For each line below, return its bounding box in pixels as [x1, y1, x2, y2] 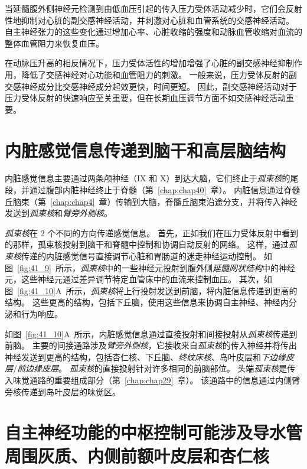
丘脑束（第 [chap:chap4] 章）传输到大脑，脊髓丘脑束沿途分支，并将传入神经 [5, 195, 298, 207]
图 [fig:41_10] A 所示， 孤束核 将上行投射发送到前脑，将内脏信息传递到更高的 [5, 284, 298, 297]
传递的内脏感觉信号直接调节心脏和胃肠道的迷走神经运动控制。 [21, 250, 261, 262]
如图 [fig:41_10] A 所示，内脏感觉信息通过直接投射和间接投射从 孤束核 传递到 [5, 327, 298, 340]
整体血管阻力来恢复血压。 [5, 37, 104, 49]
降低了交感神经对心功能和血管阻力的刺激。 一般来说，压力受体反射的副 [21, 68, 297, 80]
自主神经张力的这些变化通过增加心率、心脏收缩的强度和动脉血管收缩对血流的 [5, 25, 302, 38]
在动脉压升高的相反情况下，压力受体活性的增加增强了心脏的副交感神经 [5, 57, 277, 69]
